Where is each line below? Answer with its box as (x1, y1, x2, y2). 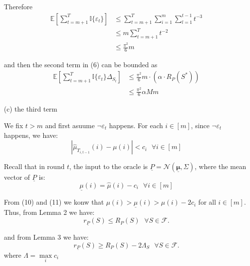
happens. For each (109, 120, 163, 131)
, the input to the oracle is (69, 161, 148, 171)
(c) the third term (4, 104, 57, 114)
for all (198, 197, 216, 207)
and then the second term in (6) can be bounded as (4, 59, 158, 69)
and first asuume (45, 120, 95, 131)
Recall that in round (4, 161, 65, 171)
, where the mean (195, 161, 247, 171)
